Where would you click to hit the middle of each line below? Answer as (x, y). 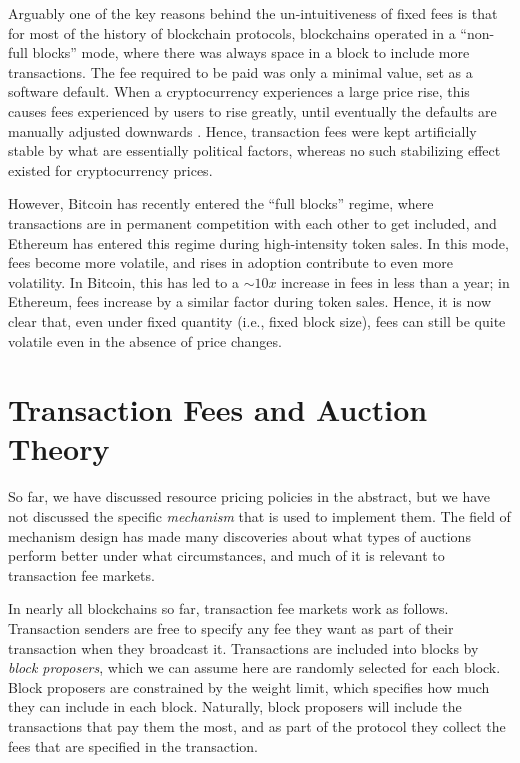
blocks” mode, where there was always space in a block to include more (251, 52)
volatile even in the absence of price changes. (145, 340)
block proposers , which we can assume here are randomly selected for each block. (254, 667)
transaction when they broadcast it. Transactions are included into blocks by (243, 647)
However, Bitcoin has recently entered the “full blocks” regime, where (221, 203)
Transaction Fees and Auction (218, 409)
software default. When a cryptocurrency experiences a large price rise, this (239, 91)
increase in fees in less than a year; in (395, 281)
